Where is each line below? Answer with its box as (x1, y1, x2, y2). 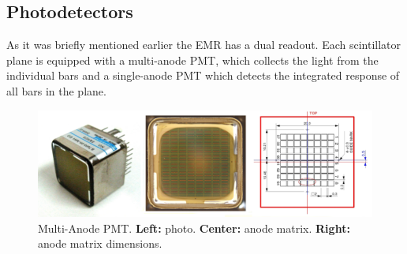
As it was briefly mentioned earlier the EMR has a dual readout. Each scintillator (6, 36, 401, 53)
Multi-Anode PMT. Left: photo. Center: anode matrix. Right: (38, 219, 350, 236)
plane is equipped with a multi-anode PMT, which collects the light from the (6, 51, 379, 68)
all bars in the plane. (6, 82, 106, 99)
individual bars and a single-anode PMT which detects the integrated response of (6, 67, 400, 84)
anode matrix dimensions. (38, 235, 162, 252)
